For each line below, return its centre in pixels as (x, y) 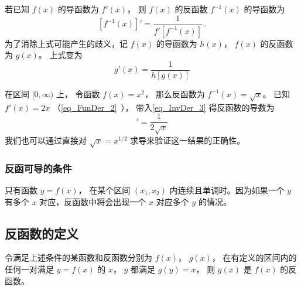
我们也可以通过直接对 (46, 140)
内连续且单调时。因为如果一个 (227, 190)
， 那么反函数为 (175, 93)
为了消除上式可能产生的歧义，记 (66, 43)
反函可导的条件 (38, 168)
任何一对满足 (29, 269)
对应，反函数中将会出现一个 (93, 201)
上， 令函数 (78, 93)
